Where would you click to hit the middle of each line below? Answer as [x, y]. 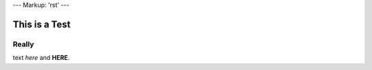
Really [23, 44]
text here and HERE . [41, 58]
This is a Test [42, 24]
